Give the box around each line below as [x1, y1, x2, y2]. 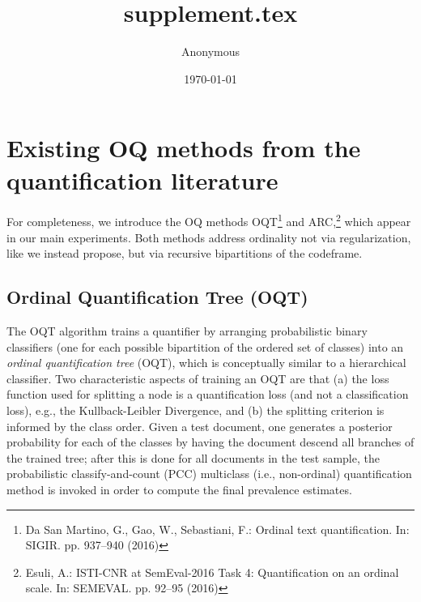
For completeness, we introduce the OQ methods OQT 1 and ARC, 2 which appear [6, 211, 411, 230]
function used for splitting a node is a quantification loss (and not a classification [6, 386, 409, 403]
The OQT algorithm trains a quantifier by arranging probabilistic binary [6, 322, 368, 339]
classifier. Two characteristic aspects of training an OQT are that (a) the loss [6, 369, 389, 386]
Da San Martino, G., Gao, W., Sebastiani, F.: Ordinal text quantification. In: [25, 520, 410, 537]
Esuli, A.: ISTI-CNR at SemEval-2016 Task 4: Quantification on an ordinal [25, 563, 399, 580]
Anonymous [181, 43, 240, 60]
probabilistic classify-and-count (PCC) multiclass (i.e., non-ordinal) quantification [6, 465, 412, 482]
